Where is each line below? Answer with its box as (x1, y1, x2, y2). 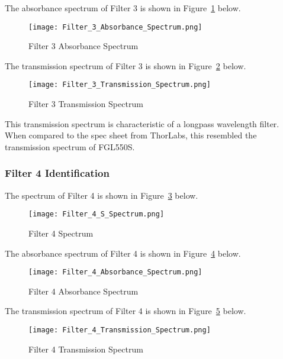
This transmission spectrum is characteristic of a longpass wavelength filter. (5, 117, 279, 130)
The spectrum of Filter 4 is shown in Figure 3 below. (5, 189, 198, 201)
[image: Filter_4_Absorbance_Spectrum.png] (28, 268, 202, 277)
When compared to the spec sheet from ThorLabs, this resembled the (5, 129, 257, 141)
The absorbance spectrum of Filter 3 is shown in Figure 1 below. (5, 2, 241, 14)
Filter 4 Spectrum (28, 227, 94, 239)
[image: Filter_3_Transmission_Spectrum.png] (28, 80, 211, 89)
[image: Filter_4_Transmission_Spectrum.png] (28, 325, 211, 334)
